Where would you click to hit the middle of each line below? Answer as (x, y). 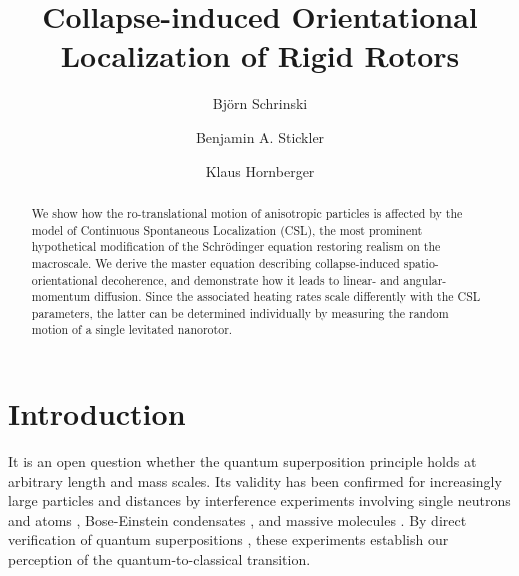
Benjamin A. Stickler (260, 136)
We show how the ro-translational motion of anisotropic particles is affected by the (247, 212)
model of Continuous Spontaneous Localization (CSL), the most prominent (227, 229)
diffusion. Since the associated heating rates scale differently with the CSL (287, 296)
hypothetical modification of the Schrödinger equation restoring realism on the (236, 246)
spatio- (421, 262)
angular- (425, 279)
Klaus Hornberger (260, 170)
